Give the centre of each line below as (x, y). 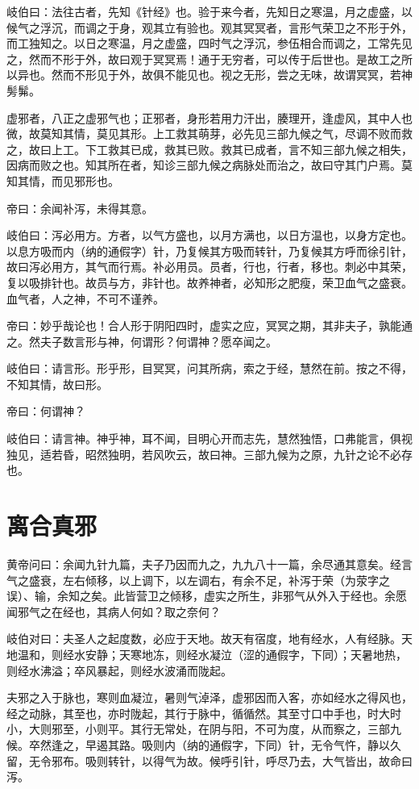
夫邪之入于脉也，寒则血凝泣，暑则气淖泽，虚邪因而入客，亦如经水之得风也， (209, 697)
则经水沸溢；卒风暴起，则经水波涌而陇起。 (119, 670)
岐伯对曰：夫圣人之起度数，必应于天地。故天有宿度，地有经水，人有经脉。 (204, 639)
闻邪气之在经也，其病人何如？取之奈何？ (114, 611)
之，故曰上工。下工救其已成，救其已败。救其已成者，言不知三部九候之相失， (209, 149)
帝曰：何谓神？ (46, 411)
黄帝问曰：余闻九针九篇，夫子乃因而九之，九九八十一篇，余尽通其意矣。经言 (209, 564)
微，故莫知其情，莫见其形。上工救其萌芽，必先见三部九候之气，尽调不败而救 (209, 134)
